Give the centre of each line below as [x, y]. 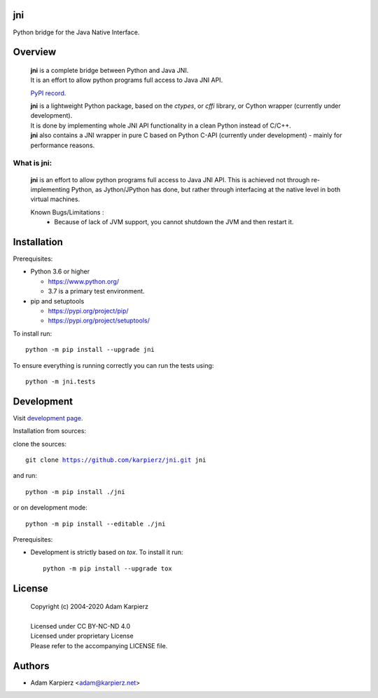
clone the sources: [40, 444]
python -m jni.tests [61, 381]
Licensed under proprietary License [82, 636]
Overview [35, 52]
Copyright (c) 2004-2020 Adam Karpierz [89, 607]
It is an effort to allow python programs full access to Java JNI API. [127, 80]
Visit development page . [48, 418]
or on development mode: [50, 507]
